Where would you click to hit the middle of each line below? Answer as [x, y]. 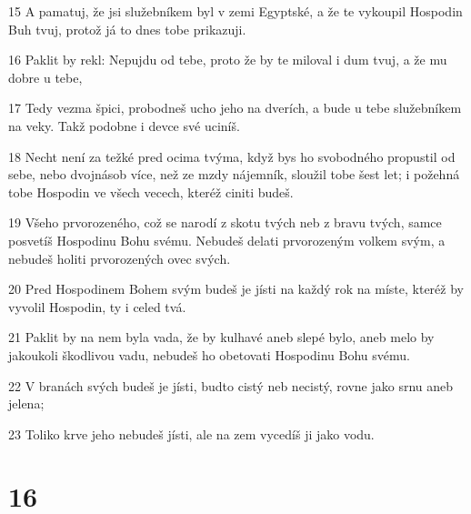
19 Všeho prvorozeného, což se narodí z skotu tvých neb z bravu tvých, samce [225, 222]
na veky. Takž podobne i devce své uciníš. [124, 125]
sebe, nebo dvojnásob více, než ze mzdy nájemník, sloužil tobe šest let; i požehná [234, 174]
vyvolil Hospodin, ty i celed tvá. [97, 306]
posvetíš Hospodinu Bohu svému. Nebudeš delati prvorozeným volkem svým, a [227, 240]
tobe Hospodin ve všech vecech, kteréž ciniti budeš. [151, 191]
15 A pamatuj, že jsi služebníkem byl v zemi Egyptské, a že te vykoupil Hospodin [235, 11]
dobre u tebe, [45, 77]
